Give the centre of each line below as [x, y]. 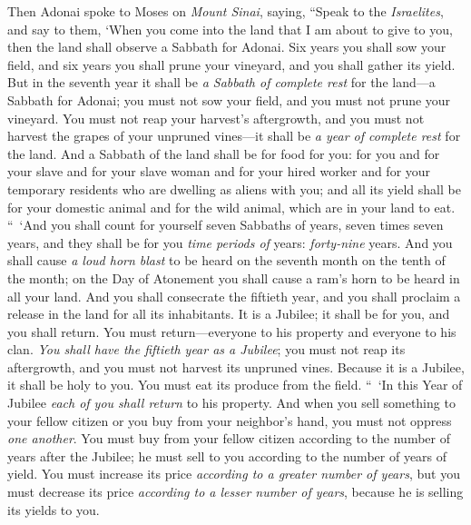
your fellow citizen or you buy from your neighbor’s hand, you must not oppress [230, 420]
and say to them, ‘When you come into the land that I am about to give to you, [230, 29]
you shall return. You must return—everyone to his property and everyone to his [232, 331]
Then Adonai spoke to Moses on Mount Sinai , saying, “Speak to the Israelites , [226, 11]
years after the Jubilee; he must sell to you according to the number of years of [227, 456]
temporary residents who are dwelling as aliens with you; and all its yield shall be [234, 188]
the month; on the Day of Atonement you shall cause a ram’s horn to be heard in [234, 277]
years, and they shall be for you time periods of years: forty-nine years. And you [230, 242]
